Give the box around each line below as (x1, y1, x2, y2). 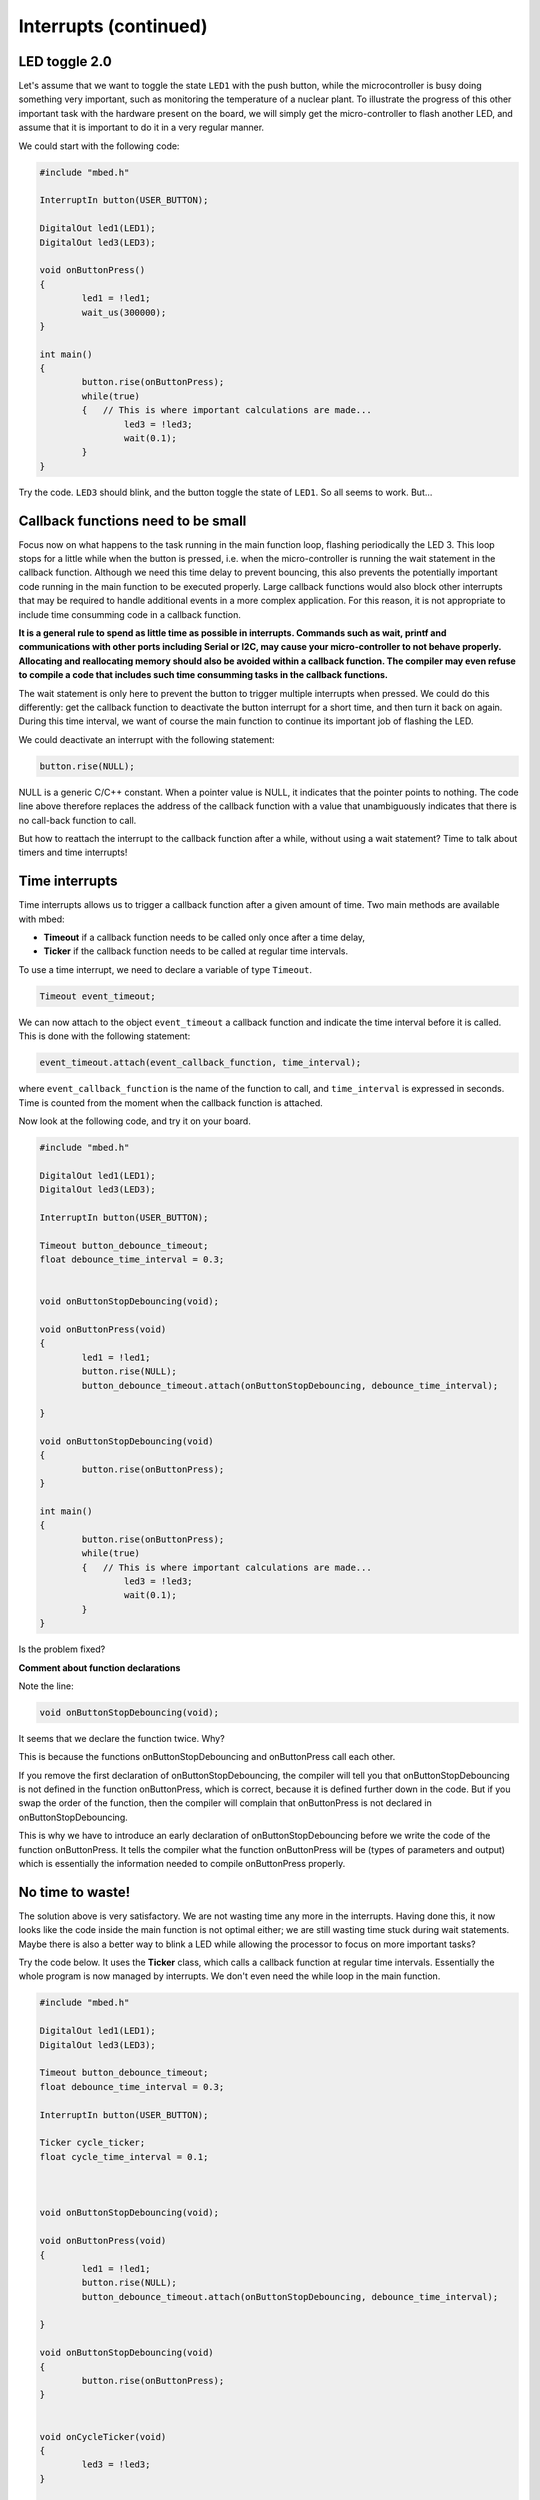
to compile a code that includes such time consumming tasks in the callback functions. (18, 669, 389, 681)
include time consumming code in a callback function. (18, 608, 242, 620)
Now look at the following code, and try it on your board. (18, 1115, 252, 1127)
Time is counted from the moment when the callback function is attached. (18, 1096, 324, 1109)
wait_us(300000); (81, 306, 167, 318)
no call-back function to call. (18, 814, 137, 826)
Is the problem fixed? (18, 1643, 106, 1655)
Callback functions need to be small (18, 512, 247, 529)
